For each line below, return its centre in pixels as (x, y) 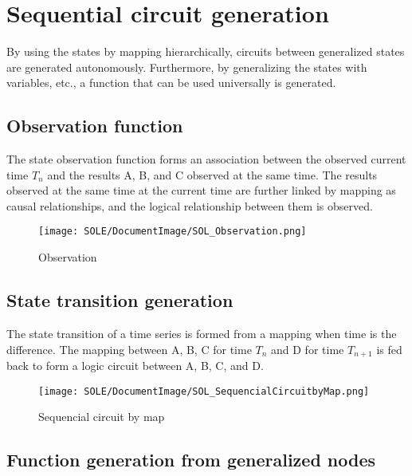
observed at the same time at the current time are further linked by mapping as (201, 190)
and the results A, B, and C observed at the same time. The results (212, 174)
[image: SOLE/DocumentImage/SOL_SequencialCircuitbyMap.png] (204, 391)
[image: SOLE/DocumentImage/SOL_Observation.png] (173, 232)
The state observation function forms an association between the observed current (206, 159)
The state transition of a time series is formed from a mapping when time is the (202, 333)
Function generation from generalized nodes (191, 460)
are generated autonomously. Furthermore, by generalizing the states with (187, 67)
